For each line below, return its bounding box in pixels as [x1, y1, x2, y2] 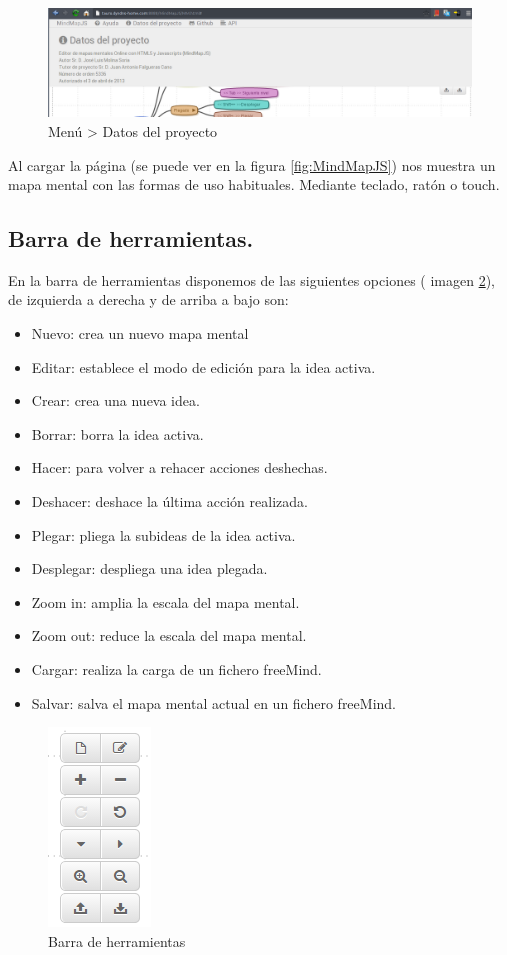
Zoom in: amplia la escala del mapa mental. [31, 591, 300, 612]
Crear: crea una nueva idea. [31, 390, 200, 411]
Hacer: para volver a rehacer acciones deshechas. [31, 457, 328, 478]
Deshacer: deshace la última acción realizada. [31, 491, 308, 512]
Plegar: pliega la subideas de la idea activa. [31, 524, 296, 545]
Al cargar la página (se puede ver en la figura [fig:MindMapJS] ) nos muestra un [8, 154, 496, 175]
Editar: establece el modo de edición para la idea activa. [31, 356, 376, 377]
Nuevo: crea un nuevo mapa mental [31, 323, 249, 344]
